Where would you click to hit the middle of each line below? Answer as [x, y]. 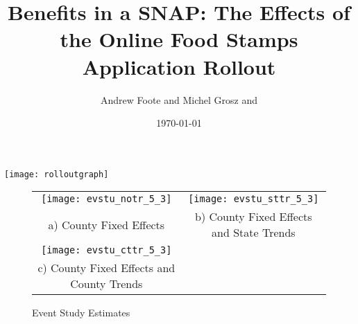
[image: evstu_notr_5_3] [106, 199]
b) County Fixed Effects [254, 217]
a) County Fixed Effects [106, 224]
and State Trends [254, 233]
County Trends [106, 284]
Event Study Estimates [81, 313]
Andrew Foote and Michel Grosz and [179, 99]
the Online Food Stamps [179, 39]
